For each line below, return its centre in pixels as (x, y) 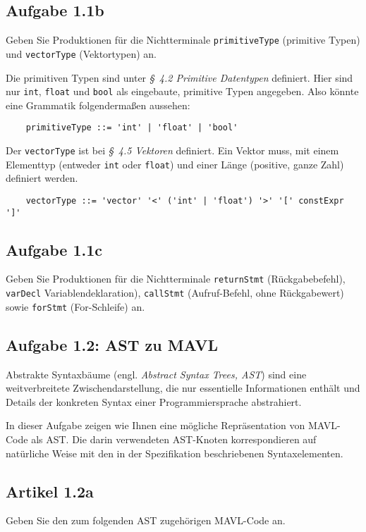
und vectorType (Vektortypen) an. (81, 53)
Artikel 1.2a (50, 491)
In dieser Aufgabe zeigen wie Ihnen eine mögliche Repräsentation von (155, 425)
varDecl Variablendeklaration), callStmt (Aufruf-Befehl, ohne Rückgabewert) (175, 293)
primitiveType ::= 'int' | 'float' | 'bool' (132, 128)
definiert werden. (42, 178)
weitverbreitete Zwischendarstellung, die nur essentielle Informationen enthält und (183, 388)
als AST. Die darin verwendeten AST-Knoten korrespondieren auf (174, 439)
